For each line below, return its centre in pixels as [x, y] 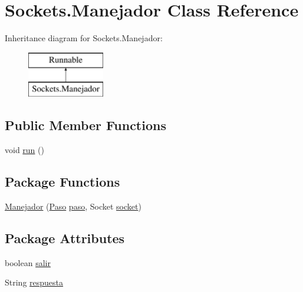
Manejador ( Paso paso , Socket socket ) [73, 206]
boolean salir [28, 262]
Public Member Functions [85, 125]
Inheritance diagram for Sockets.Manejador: [84, 38]
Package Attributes [65, 238]
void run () [24, 150]
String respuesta [34, 282]
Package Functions [62, 182]
